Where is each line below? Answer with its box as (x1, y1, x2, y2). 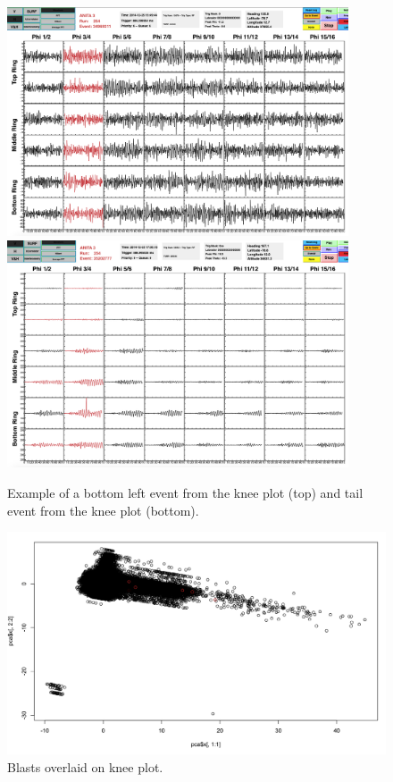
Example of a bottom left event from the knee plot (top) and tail (7, 483, 364, 502)
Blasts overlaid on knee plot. (7, 757, 163, 776)
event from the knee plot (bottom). (7, 500, 199, 519)
